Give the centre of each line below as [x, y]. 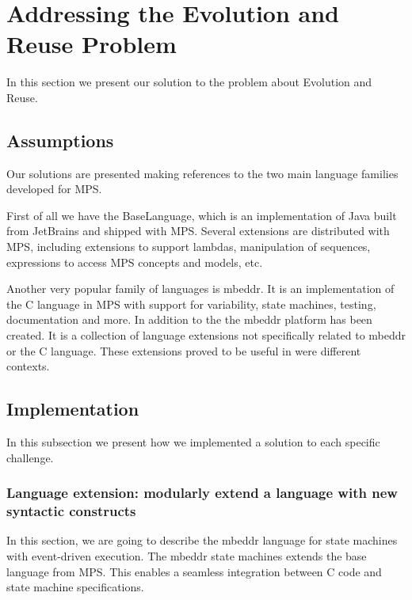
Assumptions [60, 140]
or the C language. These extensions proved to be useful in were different [184, 350]
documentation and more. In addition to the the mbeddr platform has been [189, 319]
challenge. [30, 457]
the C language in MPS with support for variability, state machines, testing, [191, 304]
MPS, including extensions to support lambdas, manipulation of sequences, [189, 247]
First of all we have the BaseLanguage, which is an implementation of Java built [202, 215]
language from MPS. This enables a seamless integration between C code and [194, 571]
